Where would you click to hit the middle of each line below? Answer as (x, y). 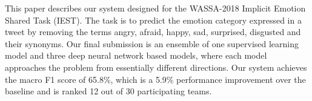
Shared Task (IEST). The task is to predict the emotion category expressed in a (153, 20)
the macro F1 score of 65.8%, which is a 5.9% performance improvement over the (155, 79)
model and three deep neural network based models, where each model (136, 55)
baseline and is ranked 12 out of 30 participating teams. (108, 91)
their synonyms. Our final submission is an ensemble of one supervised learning (152, 43)
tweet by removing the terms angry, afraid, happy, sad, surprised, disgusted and (153, 32)
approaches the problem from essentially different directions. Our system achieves (156, 67)
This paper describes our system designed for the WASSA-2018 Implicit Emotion (155, 8)
